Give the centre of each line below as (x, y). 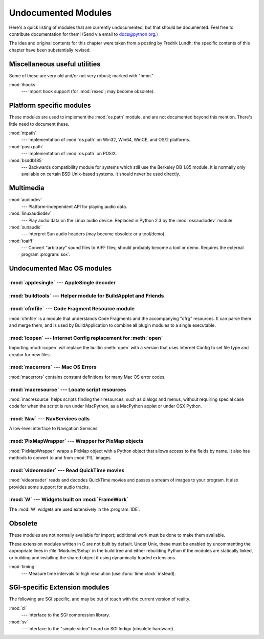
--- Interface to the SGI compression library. (66, 615)
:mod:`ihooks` (23, 85)
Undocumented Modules (60, 13)
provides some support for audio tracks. (50, 487)
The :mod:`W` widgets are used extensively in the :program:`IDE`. (75, 509)
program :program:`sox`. (46, 254)
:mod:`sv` (19, 622)
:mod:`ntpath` (23, 133)
